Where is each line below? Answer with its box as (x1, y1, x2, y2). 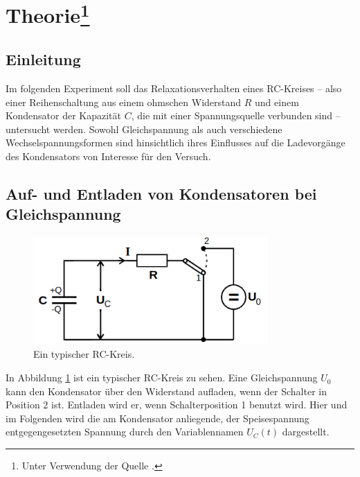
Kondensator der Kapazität (6, 108, 122, 123)
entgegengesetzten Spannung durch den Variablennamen (6, 424, 244, 439)
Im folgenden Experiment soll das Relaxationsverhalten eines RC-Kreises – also (6, 80, 342, 95)
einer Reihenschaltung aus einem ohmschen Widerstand (6, 94, 242, 109)
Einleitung (6, 49, 81, 70)
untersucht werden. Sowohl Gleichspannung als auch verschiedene (6, 121, 282, 136)
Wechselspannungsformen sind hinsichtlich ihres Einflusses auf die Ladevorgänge (6, 135, 345, 150)
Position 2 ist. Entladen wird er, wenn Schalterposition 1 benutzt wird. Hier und (6, 397, 348, 412)
